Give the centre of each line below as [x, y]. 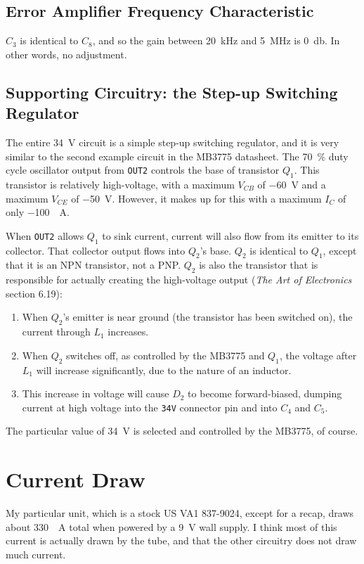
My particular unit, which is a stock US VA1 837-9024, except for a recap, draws [180, 513]
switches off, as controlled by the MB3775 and [165, 355]
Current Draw [76, 479]
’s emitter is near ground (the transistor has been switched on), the [208, 317]
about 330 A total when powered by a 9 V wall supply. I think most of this [171, 526]
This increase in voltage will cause [96, 393]
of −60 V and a [292, 184]
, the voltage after [318, 355]
